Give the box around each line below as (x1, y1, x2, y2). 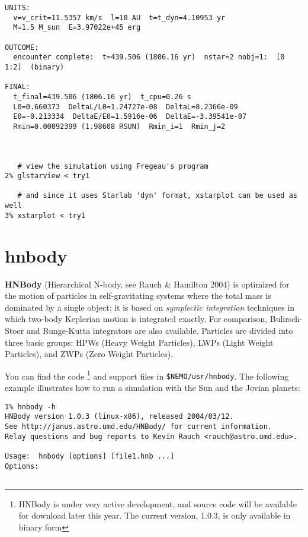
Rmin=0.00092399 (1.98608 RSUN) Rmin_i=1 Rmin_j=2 (13, 122, 226, 131)
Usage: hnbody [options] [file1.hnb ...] (5, 451, 175, 460)
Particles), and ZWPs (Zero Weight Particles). (5, 348, 174, 360)
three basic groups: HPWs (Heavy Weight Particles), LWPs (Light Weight (5, 336, 274, 348)
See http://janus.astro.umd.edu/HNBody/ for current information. (5, 422, 272, 431)
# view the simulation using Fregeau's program (17, 162, 208, 170)
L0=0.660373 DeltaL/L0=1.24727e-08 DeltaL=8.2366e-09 (13, 102, 238, 111)
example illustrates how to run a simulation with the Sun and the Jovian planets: (5, 381, 300, 394)
